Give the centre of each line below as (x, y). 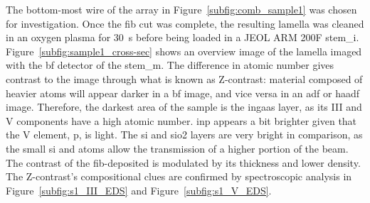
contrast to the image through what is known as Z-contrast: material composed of (184, 78)
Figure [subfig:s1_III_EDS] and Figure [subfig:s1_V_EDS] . (139, 190)
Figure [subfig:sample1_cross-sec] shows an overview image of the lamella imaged (184, 51)
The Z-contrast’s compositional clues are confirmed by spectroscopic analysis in (179, 176)
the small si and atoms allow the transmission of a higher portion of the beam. (177, 148)
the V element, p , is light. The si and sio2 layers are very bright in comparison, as (184, 135)
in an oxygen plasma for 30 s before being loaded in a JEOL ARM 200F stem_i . (183, 37)
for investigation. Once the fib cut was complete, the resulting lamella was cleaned (185, 23)
